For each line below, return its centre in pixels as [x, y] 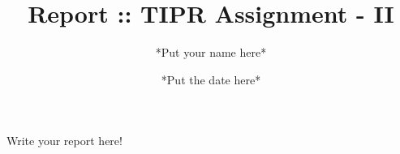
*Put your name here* [211, 52]
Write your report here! [65, 141]
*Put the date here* [211, 79]
